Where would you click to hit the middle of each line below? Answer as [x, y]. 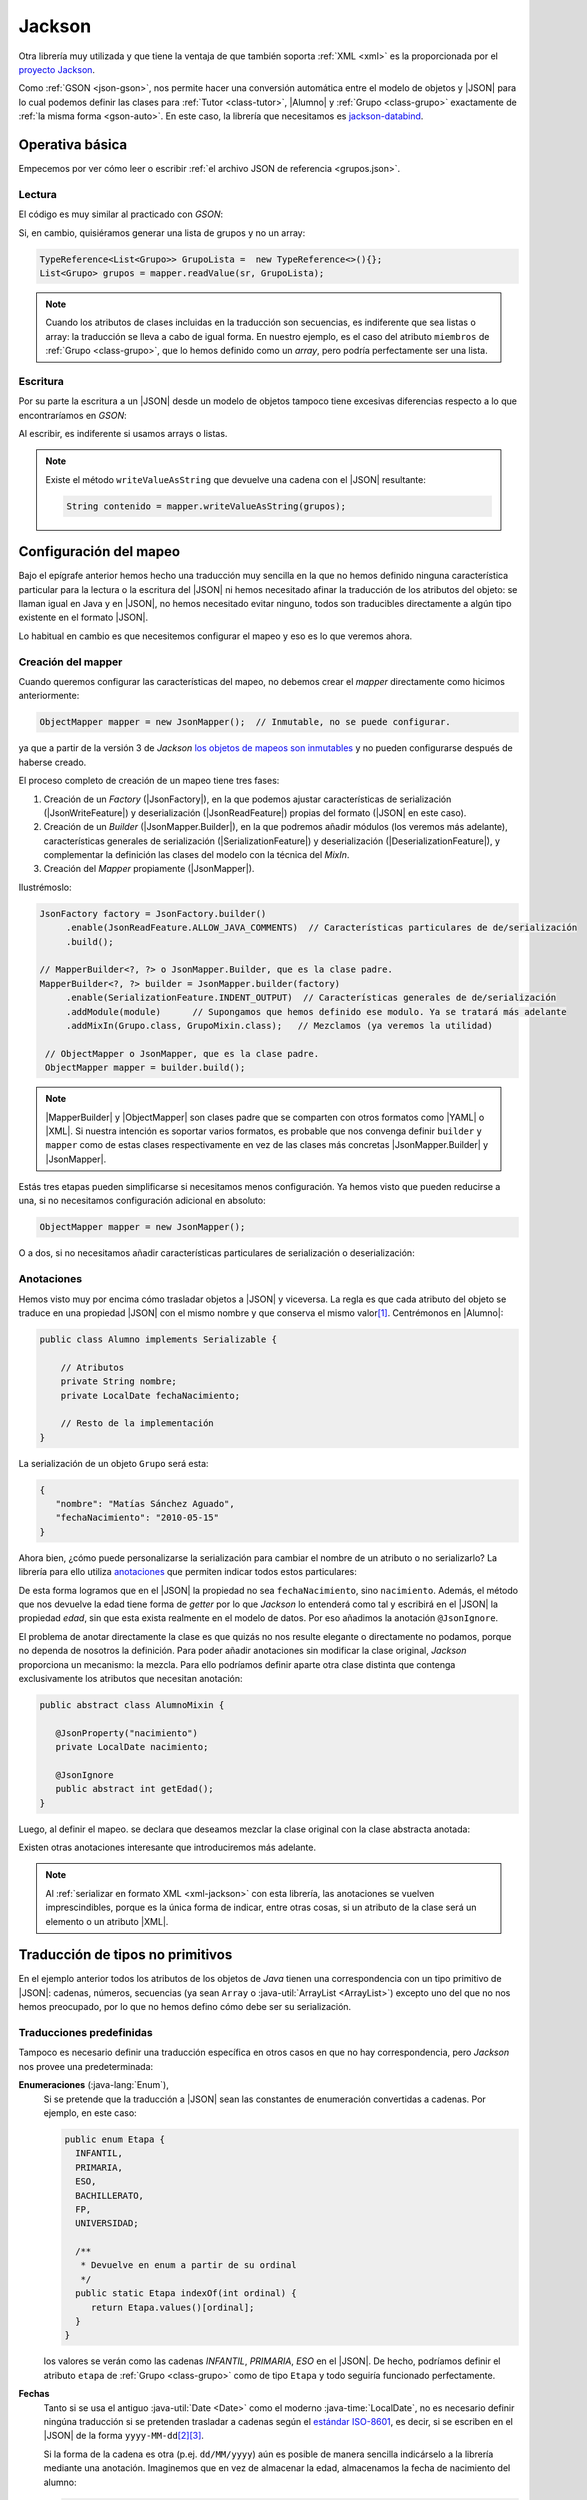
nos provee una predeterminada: [86, 2066]
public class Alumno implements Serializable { [158, 1339]
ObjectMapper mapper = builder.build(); [145, 1068]
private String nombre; [118, 1381]
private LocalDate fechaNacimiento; [150, 1395]
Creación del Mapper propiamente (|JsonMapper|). [149, 869]
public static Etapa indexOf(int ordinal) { [186, 2293]
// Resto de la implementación [137, 1423]
